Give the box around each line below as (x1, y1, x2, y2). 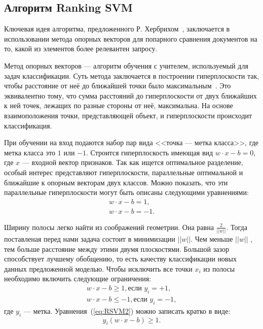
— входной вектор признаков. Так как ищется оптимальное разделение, (22, 157, 243, 168)
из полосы (203, 263, 235, 274)
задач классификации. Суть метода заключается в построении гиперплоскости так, (4, 70, 259, 81)
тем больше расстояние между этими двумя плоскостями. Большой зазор (4, 243, 229, 254)
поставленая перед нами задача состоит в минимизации (4, 234, 175, 244)
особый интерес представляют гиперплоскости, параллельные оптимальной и (4, 167, 243, 177)
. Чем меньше (191, 234, 233, 244)
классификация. (4, 120, 52, 130)
